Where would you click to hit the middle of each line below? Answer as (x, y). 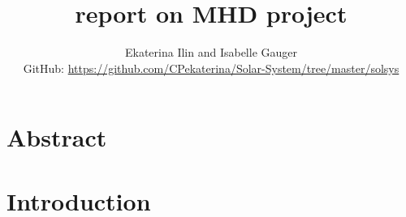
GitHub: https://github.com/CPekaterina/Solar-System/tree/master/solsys (211, 68)
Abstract (57, 137)
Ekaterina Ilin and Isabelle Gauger (211, 52)
